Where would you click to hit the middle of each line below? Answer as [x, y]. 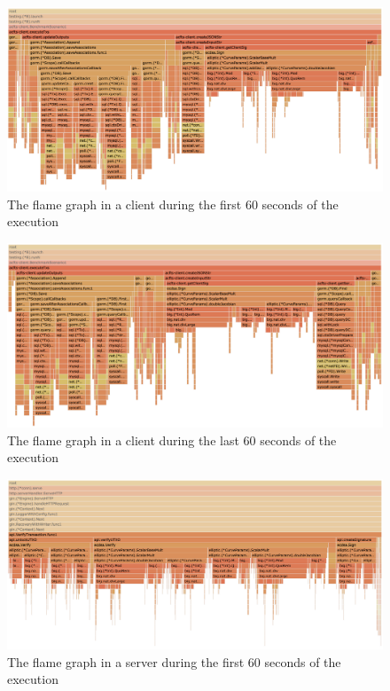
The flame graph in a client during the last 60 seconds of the [172, 440]
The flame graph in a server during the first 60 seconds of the [174, 661]
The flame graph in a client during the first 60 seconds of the [173, 204]
